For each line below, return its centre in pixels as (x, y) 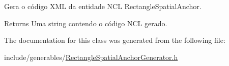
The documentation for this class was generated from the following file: (115, 40)
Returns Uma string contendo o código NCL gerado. (86, 23)
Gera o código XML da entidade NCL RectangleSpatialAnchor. (103, 6)
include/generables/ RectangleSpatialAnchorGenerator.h (91, 57)
